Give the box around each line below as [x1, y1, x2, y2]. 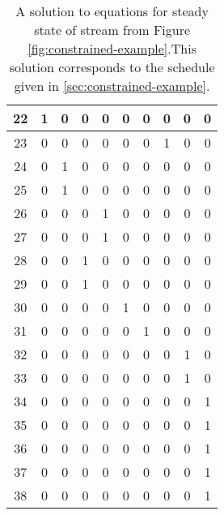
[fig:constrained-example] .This [27, 39, 197, 58]
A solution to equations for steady [15, 2, 209, 20]
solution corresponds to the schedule [9, 58, 215, 76]
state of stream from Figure [34, 20, 191, 39]
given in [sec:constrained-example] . [14, 76, 210, 95]
